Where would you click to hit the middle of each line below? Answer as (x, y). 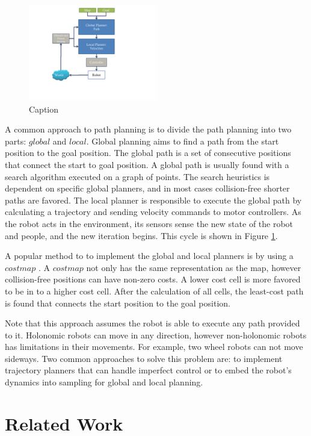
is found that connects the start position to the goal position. (118, 303)
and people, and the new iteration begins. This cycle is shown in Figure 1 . (141, 235)
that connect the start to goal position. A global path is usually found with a (147, 164)
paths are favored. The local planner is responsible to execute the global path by (153, 200)
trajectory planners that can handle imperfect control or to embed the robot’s (148, 370)
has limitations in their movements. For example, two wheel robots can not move (154, 347)
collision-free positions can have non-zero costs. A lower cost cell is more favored (153, 279)
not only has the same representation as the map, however (194, 267)
